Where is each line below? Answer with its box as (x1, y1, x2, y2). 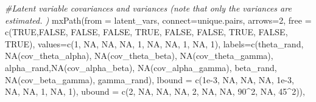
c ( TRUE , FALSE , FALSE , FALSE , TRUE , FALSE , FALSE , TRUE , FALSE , (5, 25, 288, 38)
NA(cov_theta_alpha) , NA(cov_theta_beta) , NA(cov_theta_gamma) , (5, 49, 273, 62)
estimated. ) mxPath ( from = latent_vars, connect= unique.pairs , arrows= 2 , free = (5, 13, 312, 26)
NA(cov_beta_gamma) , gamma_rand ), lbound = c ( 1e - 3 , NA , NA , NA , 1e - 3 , (5, 73, 294, 86)
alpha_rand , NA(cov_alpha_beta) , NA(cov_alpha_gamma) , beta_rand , (5, 61, 277, 73)
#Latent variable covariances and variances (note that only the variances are (5, 2, 292, 14)
